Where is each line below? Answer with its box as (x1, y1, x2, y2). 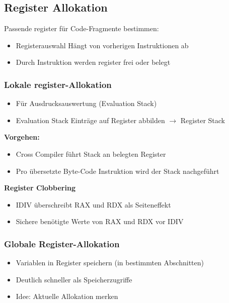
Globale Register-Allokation (4, 237, 120, 250)
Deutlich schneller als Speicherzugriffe (16, 274, 132, 284)
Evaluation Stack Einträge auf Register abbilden (16, 115, 165, 125)
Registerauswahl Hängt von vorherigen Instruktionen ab (16, 40, 189, 50)
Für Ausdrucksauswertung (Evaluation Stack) (16, 98, 157, 109)
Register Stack (180, 115, 225, 125)
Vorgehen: (4, 132, 40, 142)
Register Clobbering (4, 182, 75, 193)
